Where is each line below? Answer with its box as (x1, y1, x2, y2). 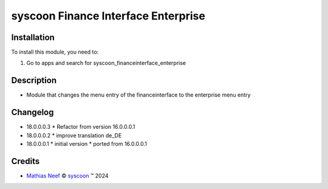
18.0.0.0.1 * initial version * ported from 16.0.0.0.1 (26, 140, 147, 148)
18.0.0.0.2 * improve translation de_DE (26, 131, 122, 139)
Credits (11, 156, 40, 167)
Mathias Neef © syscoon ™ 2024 (26, 172, 109, 179)
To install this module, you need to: (11, 49, 99, 56)
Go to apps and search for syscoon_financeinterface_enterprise (26, 60, 186, 67)
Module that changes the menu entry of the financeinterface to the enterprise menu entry (26, 91, 251, 98)
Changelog (11, 107, 54, 118)
